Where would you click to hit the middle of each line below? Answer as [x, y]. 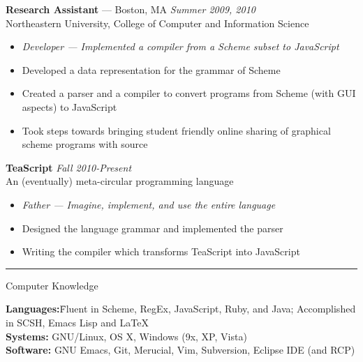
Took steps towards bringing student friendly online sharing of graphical [176, 130]
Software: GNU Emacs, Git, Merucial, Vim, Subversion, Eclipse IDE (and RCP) [180, 350]
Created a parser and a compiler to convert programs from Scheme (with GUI [189, 93]
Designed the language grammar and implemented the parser [153, 228]
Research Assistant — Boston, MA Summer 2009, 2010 [131, 9]
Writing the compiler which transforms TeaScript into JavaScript [161, 251]
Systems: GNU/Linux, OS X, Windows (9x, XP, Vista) [126, 336]
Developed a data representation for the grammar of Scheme [151, 69]
